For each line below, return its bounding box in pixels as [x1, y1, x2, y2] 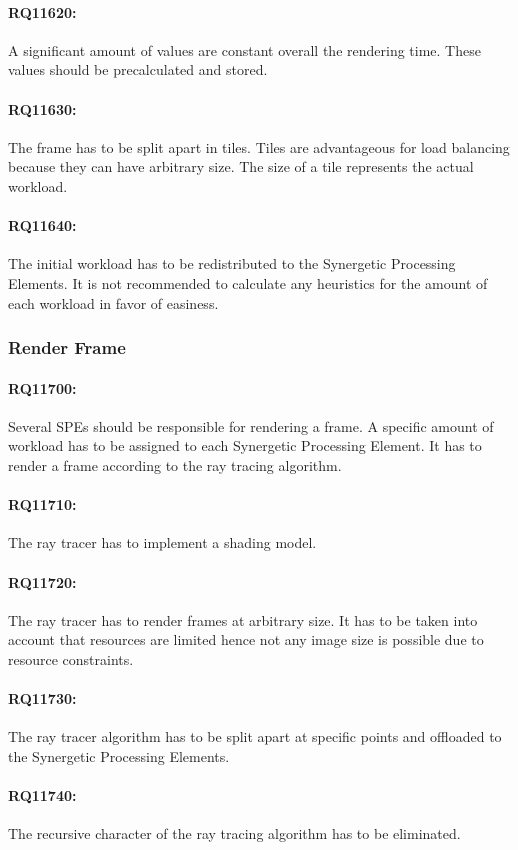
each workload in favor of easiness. [8, 292, 219, 313]
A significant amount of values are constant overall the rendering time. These [8, 39, 481, 60]
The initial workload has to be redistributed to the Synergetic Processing [8, 253, 456, 274]
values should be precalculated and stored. [8, 59, 268, 80]
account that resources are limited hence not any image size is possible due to [8, 629, 484, 650]
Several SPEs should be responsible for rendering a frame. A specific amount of [8, 415, 494, 436]
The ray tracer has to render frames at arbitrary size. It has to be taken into [8, 609, 478, 630]
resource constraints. [8, 648, 134, 669]
